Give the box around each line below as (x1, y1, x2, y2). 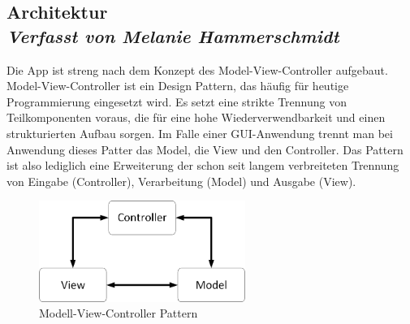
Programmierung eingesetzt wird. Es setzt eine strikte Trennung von (6, 93, 347, 110)
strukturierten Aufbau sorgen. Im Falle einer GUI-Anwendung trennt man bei (6, 124, 393, 141)
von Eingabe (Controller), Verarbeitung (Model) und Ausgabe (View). (6, 172, 356, 189)
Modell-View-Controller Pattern (39, 305, 198, 322)
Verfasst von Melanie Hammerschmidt (6, 23, 339, 48)
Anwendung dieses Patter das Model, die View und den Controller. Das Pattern (6, 140, 404, 158)
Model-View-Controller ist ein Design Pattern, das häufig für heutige (6, 77, 349, 94)
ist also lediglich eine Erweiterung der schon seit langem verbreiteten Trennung (6, 157, 399, 174)
